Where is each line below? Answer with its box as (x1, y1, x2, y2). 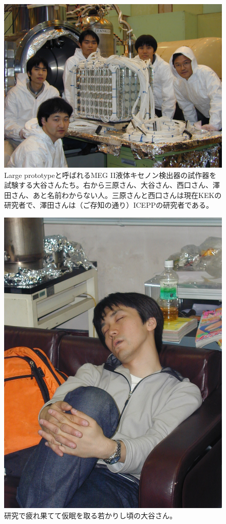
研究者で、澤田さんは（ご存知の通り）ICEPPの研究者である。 (4, 200, 214, 210)
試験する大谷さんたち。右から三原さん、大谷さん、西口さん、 (4, 179, 213, 190)
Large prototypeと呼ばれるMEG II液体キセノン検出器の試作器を (4, 169, 217, 180)
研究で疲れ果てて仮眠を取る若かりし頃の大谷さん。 (4, 510, 177, 520)
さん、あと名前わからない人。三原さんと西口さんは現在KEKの (11, 189, 222, 200)
